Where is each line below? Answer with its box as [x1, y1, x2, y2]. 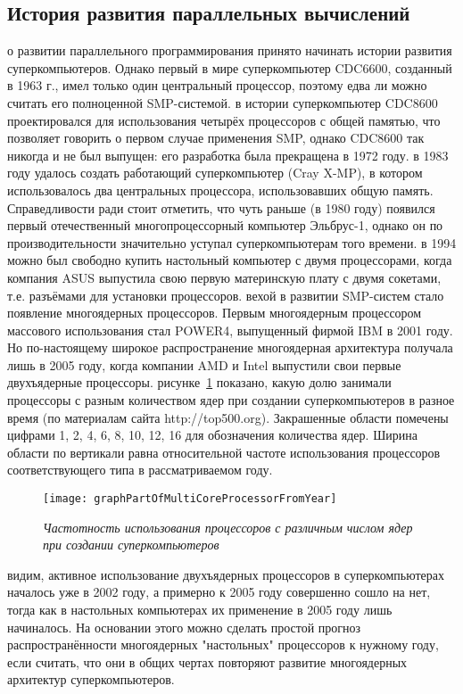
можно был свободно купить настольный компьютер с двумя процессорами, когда [7, 251, 452, 269]
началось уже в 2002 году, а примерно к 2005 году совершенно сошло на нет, [7, 582, 431, 601]
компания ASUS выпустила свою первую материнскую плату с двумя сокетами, [7, 268, 442, 286]
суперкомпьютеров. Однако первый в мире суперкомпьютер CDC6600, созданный [7, 58, 452, 77]
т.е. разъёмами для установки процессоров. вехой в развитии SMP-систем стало [7, 285, 444, 304]
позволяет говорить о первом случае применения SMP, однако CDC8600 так [7, 128, 425, 147]
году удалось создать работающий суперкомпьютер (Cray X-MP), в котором [7, 163, 423, 182]
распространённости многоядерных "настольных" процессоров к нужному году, [7, 635, 439, 654]
